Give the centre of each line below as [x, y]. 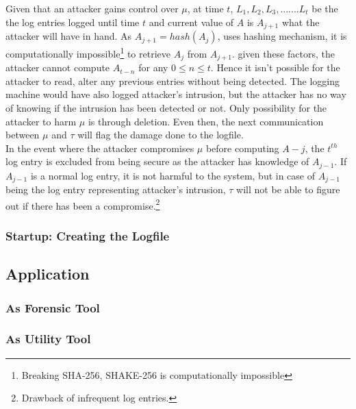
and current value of [191, 22]
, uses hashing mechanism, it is [282, 36]
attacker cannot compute [58, 67]
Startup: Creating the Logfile [88, 235]
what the [301, 22]
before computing [242, 148]
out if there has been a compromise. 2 [83, 204]
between [23, 135]
